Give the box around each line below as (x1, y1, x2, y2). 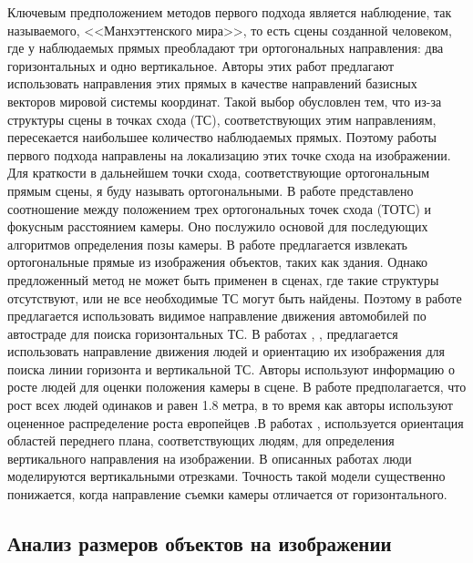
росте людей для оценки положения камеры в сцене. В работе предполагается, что (7, 377, 467, 396)
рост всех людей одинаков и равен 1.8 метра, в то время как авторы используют (7, 395, 453, 415)
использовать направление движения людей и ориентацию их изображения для (7, 342, 445, 361)
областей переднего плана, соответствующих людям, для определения (7, 431, 395, 450)
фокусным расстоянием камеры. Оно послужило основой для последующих (7, 217, 428, 236)
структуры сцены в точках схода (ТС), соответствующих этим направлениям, (7, 109, 437, 128)
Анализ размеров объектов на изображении (7, 529, 392, 558)
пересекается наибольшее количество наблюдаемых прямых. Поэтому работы (7, 128, 437, 147)
